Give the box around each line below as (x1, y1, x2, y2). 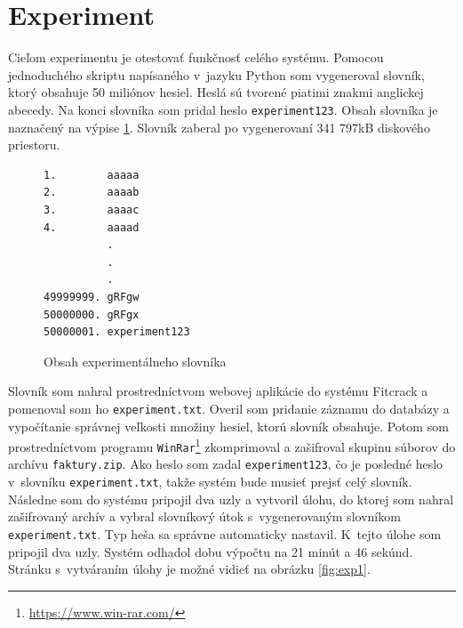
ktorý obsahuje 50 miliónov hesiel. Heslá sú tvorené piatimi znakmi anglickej (8, 83, 424, 101)
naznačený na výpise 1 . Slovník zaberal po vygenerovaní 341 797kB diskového (8, 117, 430, 136)
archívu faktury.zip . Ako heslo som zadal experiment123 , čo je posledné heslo (8, 455, 443, 473)
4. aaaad (44, 221, 140, 234)
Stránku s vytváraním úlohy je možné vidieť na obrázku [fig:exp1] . (8, 560, 371, 578)
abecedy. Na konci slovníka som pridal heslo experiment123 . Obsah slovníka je (8, 100, 438, 118)
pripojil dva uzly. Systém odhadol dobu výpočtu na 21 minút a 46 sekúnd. (8, 542, 413, 560)
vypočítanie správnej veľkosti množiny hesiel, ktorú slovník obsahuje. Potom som (8, 416, 449, 435)
